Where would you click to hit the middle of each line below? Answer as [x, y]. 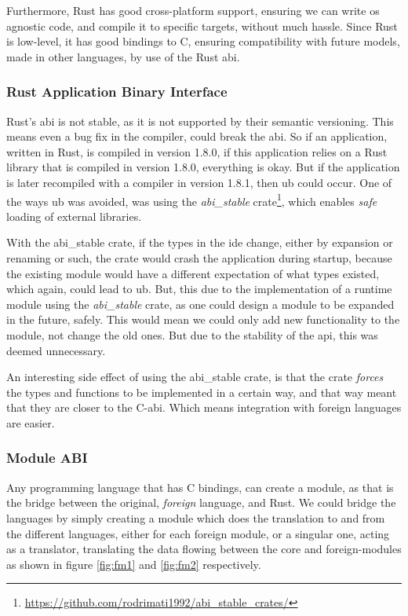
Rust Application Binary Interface [117, 92]
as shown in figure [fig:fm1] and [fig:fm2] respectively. [134, 564]
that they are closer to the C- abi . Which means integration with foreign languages [204, 407]
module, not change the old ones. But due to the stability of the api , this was [192, 334]
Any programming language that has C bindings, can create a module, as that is [200, 487]
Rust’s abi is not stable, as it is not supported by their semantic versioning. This [200, 121]
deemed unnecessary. [56, 350]
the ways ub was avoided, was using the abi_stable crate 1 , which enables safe [192, 200]
